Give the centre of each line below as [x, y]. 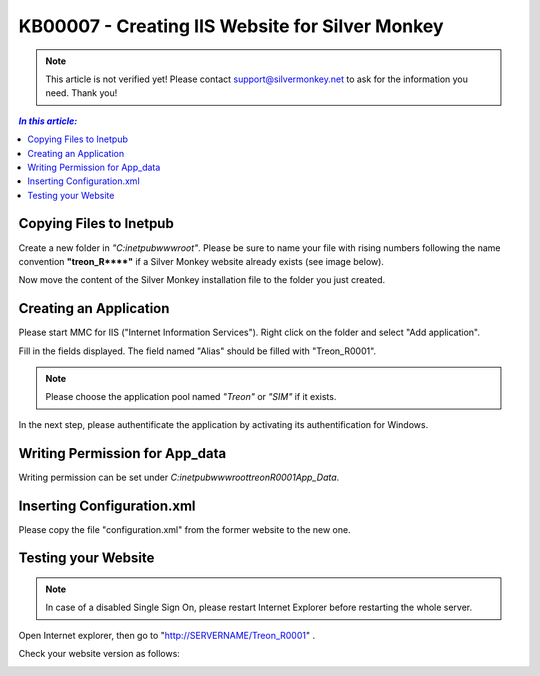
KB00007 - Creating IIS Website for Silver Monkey [231, 26]
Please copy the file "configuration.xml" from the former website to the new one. [184, 529]
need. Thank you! [81, 93]
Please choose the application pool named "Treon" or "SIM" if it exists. [191, 397]
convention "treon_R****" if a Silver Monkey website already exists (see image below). [201, 261]
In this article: [48, 121]
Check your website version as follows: [99, 654]
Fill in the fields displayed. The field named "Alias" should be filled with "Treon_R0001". [197, 351]
